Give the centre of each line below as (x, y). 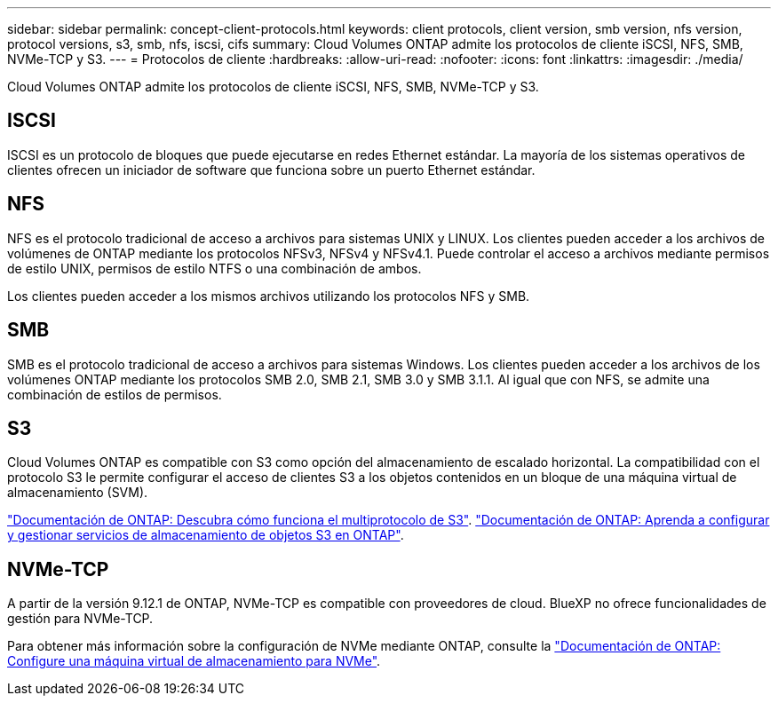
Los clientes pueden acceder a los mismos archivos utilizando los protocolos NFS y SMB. (269, 296)
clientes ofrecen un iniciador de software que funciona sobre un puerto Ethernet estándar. (271, 170)
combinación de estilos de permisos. (115, 394)
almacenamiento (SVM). (78, 493)
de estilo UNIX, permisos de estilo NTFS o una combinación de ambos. (214, 268)
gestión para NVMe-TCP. (80, 619)
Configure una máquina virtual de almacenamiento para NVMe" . (194, 661)
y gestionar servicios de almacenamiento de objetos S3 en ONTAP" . (206, 535)
